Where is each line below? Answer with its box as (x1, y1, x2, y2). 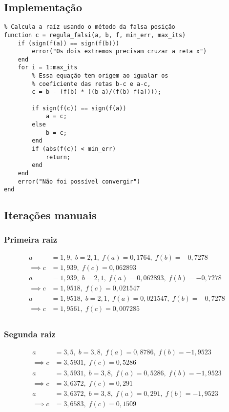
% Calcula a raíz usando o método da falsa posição (4, 23, 175, 31)
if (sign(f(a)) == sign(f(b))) (18, 40, 120, 47)
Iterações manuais (4, 207, 97, 223)
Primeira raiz (4, 233, 57, 245)
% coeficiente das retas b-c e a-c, (32, 80, 151, 87)
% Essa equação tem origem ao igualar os (32, 72, 168, 80)
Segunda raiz (4, 328, 56, 340)
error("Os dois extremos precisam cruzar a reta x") (32, 48, 207, 55)
